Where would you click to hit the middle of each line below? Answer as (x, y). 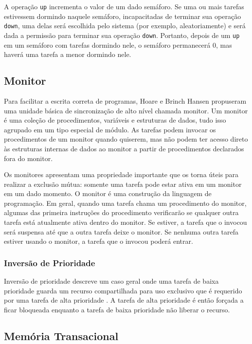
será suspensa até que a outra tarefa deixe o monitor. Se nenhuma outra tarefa (121, 231)
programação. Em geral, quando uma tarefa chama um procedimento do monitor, (125, 203)
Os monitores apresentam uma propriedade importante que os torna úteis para (121, 174)
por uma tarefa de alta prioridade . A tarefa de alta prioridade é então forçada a (124, 300)
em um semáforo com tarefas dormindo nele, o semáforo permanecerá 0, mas (118, 45)
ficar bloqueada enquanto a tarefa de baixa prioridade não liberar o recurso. (117, 309)
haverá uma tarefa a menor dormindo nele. (68, 54)
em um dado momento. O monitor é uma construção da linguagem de (108, 193)
